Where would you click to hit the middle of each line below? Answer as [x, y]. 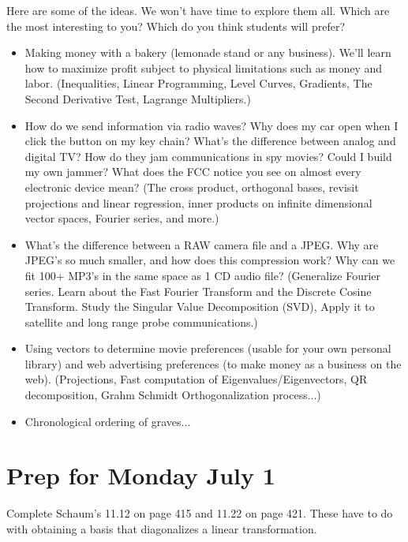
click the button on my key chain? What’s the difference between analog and [210, 141]
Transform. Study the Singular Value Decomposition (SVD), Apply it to [200, 307]
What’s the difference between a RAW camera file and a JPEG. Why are [202, 244]
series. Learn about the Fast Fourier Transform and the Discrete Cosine [198, 291]
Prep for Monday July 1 [141, 475]
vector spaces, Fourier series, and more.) [122, 218]
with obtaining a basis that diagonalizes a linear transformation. [162, 528]
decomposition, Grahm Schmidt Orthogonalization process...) [173, 395]
